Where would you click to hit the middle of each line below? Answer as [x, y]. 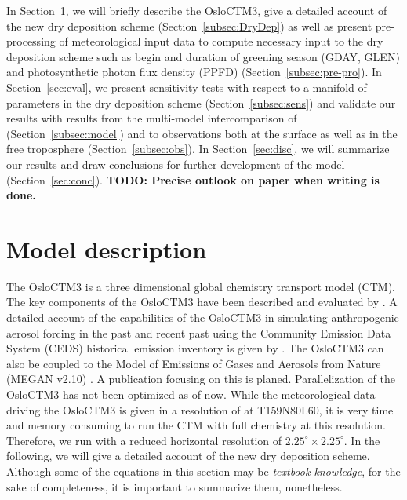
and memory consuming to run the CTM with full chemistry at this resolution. [196, 425]
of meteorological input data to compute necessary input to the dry [221, 41]
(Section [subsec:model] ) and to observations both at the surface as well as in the [202, 133]
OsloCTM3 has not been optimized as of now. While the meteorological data [191, 394]
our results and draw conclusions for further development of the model [176, 164]
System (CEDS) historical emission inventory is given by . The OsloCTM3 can [195, 348]
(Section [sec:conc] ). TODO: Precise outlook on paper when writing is [193, 179]
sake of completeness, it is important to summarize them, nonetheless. [174, 486]
